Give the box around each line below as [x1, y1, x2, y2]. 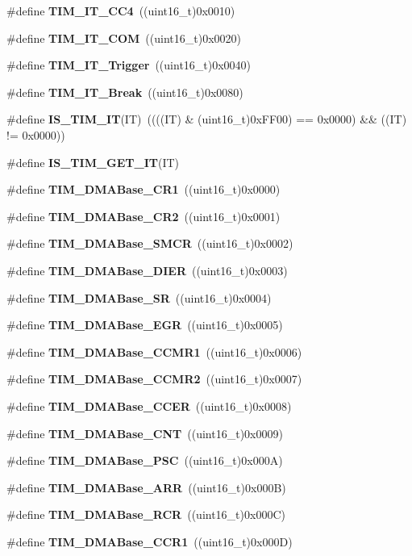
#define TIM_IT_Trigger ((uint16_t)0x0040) [6, 56, 252, 73]
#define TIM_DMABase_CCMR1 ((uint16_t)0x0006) [6, 343, 302, 360]
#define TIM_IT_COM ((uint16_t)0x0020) [6, 29, 241, 46]
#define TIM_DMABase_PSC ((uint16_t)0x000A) [6, 452, 283, 469]
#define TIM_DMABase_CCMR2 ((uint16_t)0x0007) [6, 370, 302, 387]
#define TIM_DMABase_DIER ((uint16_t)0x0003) [6, 261, 288, 278]
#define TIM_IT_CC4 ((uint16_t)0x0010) [6, 2, 235, 19]
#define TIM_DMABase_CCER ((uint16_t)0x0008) [6, 397, 292, 414]
